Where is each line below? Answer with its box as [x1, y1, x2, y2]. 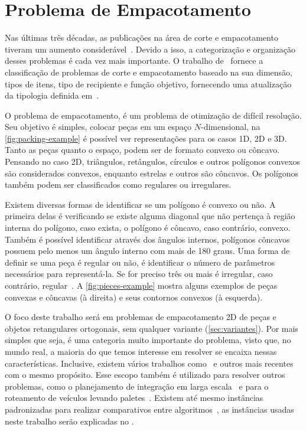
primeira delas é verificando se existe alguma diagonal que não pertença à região [5, 210, 295, 222]
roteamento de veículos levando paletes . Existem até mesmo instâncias [5, 391, 263, 404]
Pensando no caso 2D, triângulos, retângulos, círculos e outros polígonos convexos [5, 155, 301, 168]
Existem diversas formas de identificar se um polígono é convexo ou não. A [5, 198, 276, 210]
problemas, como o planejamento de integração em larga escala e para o [5, 380, 269, 392]
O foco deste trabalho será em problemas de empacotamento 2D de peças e [5, 311, 276, 323]
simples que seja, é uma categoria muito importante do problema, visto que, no [5, 334, 291, 346]
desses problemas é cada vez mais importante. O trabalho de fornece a [5, 54, 263, 67]
